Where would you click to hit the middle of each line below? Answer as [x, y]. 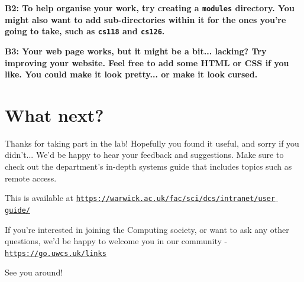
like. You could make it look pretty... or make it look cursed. [131, 74]
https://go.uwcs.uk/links [56, 253]
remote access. [31, 178]
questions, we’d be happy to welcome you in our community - [116, 241]
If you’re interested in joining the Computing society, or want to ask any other [147, 229]
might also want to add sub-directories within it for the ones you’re [145, 19]
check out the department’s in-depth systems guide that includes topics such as [148, 166]
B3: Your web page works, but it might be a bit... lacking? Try [136, 51]
